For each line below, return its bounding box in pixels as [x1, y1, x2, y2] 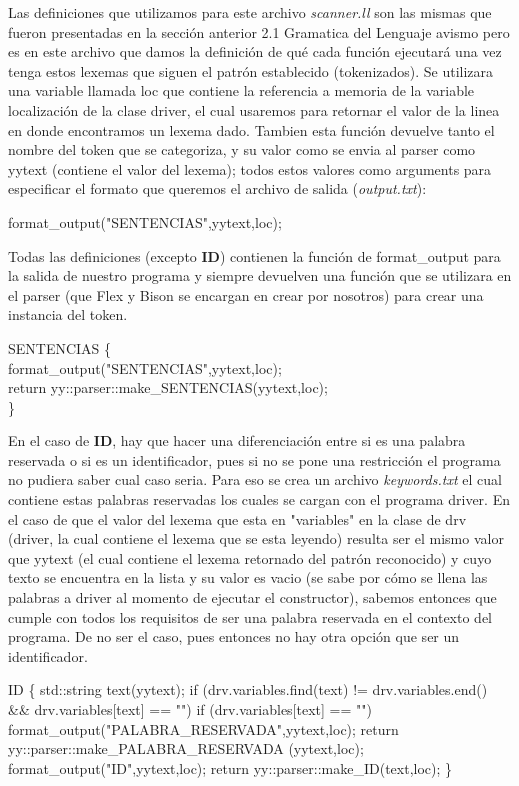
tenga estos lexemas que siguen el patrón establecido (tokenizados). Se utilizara [8, 60, 494, 81]
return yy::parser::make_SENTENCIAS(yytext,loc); [8, 377, 328, 398]
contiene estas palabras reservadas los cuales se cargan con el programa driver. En [8, 489, 510, 510]
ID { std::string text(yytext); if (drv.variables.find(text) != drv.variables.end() [8, 679, 488, 700]
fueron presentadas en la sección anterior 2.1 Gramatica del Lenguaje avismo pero [8, 21, 510, 42]
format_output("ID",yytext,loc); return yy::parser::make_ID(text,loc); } [8, 757, 453, 778]
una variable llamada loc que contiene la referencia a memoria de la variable [8, 80, 475, 101]
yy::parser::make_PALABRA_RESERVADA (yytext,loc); [8, 738, 364, 759]
